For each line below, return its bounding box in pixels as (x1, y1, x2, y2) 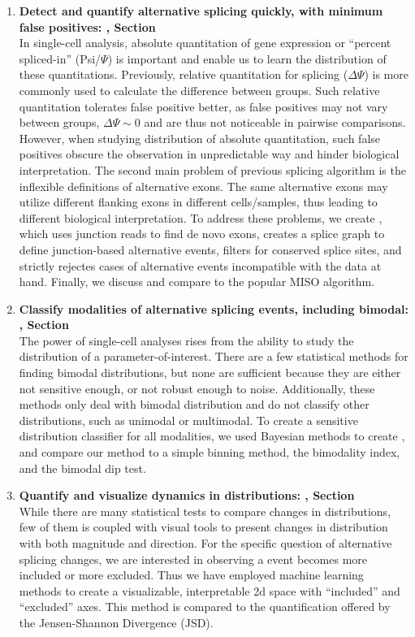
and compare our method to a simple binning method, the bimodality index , (19, 444, 400, 461)
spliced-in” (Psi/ (19, 50, 102, 67)
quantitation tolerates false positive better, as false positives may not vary (19, 97, 388, 115)
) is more (364, 66, 409, 83)
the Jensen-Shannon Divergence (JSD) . (19, 613, 214, 630)
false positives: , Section (19, 18, 156, 35)
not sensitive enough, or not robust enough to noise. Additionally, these (19, 379, 375, 396)
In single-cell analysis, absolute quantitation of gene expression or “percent (19, 34, 391, 51)
